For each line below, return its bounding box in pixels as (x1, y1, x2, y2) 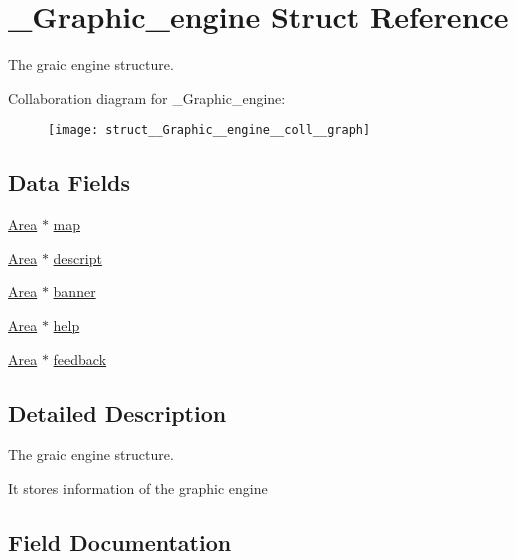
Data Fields (8, 167, 131, 198)
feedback (53, 348, 107, 369)
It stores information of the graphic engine (8, 477, 268, 498)
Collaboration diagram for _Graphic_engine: (8, 87, 286, 108)
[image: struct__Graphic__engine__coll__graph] (48, 123, 371, 138)
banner (53, 281, 96, 302)
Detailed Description (8, 397, 227, 428)
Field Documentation (8, 526, 232, 557)
